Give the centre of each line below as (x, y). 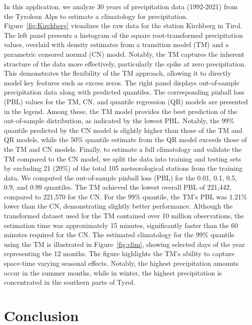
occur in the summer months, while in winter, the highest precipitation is (113, 272)
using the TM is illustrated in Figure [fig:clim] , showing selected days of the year (125, 244)
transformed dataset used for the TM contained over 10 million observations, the (124, 216)
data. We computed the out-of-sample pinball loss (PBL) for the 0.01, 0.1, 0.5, (120, 177)
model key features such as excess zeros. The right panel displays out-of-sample (122, 82)
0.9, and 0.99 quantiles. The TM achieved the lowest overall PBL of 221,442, (118, 187)
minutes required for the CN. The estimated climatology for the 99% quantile (119, 235)
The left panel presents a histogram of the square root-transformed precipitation (124, 35)
